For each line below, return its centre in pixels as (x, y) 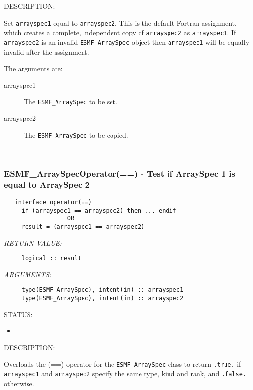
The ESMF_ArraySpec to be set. (70, 101)
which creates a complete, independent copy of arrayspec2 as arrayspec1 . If (120, 32)
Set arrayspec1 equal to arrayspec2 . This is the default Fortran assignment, (120, 22)
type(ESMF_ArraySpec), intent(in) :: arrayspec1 (102, 290)
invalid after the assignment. (47, 52)
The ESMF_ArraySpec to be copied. (76, 134)
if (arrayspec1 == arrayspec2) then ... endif (99, 210)
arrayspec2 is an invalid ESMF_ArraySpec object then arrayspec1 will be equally (127, 42)
